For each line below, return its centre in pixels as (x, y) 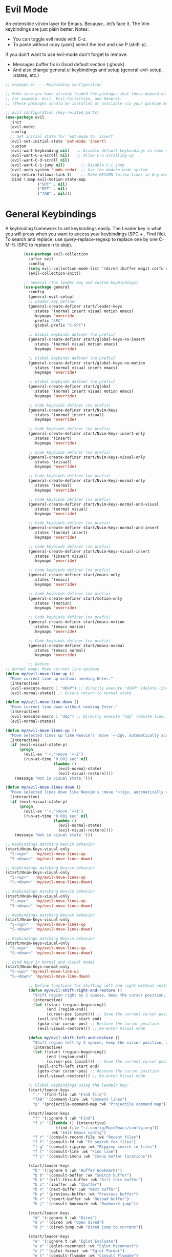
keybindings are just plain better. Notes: (47, 29)
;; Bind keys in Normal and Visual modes (50, 962)
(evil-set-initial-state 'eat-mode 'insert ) (58, 141)
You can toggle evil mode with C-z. (50, 39)
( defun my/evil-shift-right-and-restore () (75, 990)
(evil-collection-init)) (55, 273)
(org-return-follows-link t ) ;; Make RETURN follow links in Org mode (90, 175)
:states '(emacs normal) (59, 650)
